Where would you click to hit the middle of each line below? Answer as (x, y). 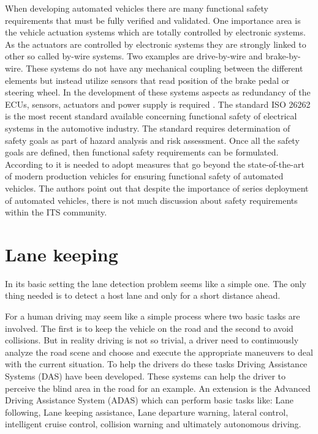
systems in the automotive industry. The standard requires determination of (148, 128)
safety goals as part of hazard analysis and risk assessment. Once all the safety (152, 140)
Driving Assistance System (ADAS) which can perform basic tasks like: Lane (149, 400)
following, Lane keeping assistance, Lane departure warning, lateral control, (147, 412)
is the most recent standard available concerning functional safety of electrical (151, 116)
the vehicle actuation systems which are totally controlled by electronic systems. (155, 32)
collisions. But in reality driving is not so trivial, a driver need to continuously (152, 340)
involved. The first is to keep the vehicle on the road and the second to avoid (149, 328)
